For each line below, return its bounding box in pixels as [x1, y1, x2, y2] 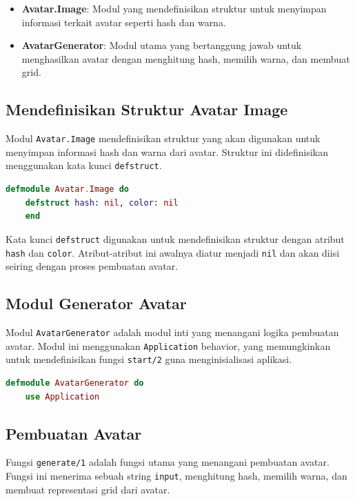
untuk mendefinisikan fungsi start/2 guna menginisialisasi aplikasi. [6, 352, 292, 366]
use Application [25, 391, 100, 402]
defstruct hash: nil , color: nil [25, 197, 179, 208]
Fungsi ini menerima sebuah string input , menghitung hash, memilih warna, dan [6, 468, 347, 482]
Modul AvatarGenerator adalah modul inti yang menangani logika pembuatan [6, 324, 339, 339]
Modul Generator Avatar [6, 293, 187, 314]
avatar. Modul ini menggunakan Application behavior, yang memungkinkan [6, 338, 331, 353]
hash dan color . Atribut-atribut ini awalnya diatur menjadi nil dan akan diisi [6, 245, 340, 259]
